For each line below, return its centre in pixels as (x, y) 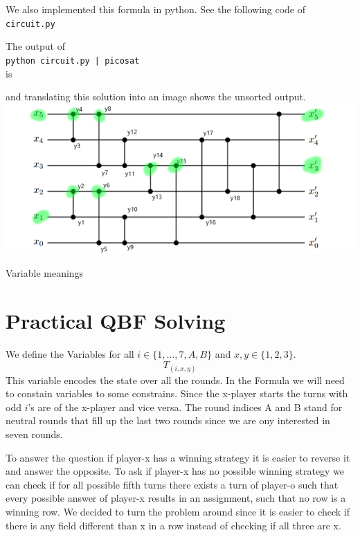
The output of (35, 46)
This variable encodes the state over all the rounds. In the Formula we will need (175, 380)
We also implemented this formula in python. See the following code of (156, 9)
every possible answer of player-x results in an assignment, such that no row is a (176, 498)
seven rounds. (34, 434)
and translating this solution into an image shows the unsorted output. (156, 97)
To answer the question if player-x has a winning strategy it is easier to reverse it (178, 457)
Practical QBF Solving (116, 320)
